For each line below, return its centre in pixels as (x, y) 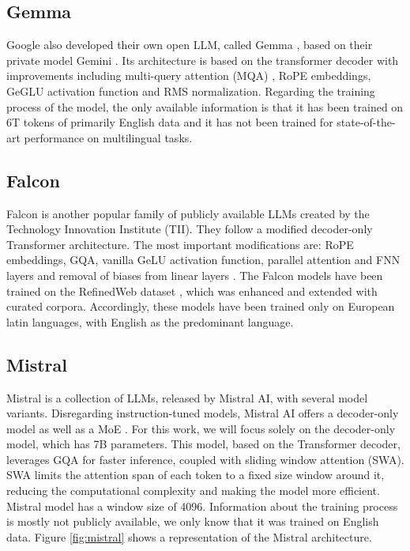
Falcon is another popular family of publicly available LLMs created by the (188, 213)
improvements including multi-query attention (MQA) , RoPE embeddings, (189, 75)
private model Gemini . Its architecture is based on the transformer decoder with (203, 60)
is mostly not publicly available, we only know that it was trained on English (193, 521)
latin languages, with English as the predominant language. (150, 321)
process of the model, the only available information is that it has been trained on (205, 106)
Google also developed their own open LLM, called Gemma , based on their (190, 45)
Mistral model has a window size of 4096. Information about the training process (202, 506)
